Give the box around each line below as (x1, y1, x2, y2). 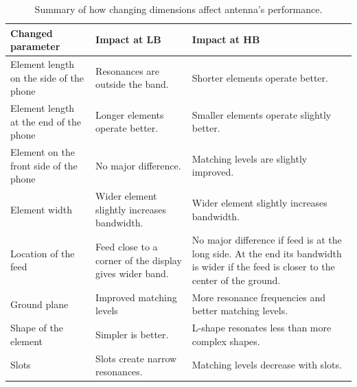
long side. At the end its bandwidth (192, 246, 342, 260)
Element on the (10, 145, 75, 159)
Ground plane (10, 296, 69, 311)
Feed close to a (95, 239, 158, 253)
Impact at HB (192, 32, 260, 47)
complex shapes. (192, 333, 260, 348)
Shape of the (10, 320, 64, 335)
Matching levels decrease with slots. (192, 357, 342, 372)
